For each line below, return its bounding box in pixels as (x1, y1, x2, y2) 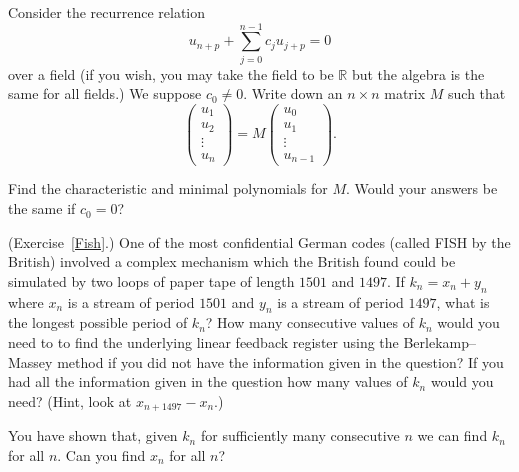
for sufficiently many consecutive (200, 425, 400, 446)
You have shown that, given (8, 425, 178, 446)
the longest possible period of (8, 312, 188, 333)
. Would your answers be (346, 178, 498, 199)
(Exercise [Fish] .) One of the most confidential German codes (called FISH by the (8, 231, 511, 252)
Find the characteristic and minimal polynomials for (8, 178, 328, 199)
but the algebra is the (351, 63, 485, 84)
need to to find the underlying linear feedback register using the (8, 332, 399, 353)
